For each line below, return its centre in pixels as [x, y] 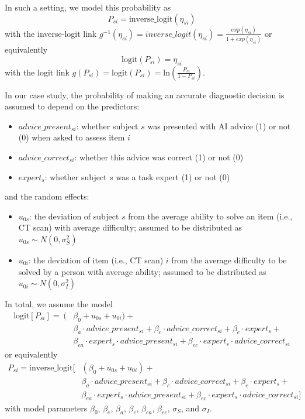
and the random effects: [47, 196]
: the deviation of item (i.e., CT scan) [96, 260]
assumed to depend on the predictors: [72, 106]
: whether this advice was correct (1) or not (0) [159, 157]
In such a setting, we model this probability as [88, 7]
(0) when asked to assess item [72, 137]
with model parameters [46, 408]
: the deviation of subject [74, 216]
